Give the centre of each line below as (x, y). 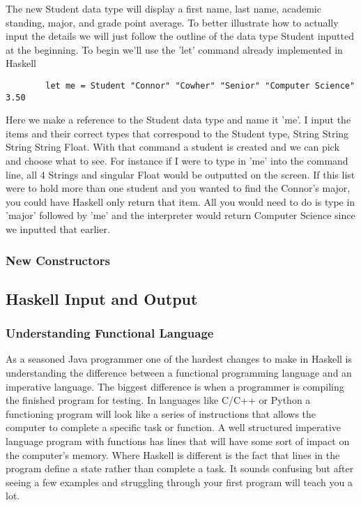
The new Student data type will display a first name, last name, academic (163, 8)
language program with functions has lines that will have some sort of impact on (178, 441)
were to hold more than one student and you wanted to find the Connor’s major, (178, 188)
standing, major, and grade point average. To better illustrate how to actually (172, 22)
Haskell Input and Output (102, 298)
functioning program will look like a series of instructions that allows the (161, 413)
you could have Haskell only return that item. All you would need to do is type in (180, 201)
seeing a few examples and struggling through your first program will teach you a (179, 482)
